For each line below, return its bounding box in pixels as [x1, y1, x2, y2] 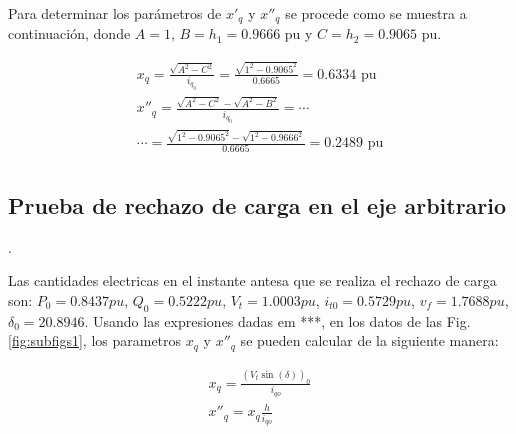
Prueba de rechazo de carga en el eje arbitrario [8, 189, 507, 220]
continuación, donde [8, 23, 131, 44]
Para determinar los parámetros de [8, 3, 222, 23]
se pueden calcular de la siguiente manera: [240, 330, 499, 351]
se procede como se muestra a [285, 3, 467, 23]
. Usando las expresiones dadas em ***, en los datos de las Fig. [84, 310, 471, 331]
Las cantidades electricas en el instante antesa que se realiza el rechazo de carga [8, 270, 497, 291]
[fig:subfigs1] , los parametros [8, 330, 182, 351]
